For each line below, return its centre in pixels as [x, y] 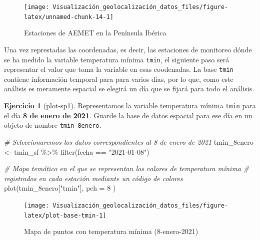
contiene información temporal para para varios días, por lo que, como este [119, 79]
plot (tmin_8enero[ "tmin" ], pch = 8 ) [60, 188]
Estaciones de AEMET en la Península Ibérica [95, 33]
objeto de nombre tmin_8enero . [53, 125]
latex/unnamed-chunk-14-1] [69, 17]
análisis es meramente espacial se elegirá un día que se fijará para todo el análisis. [129, 89]
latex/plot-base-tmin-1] [65, 215]
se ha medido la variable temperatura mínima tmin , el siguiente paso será [117, 59]
